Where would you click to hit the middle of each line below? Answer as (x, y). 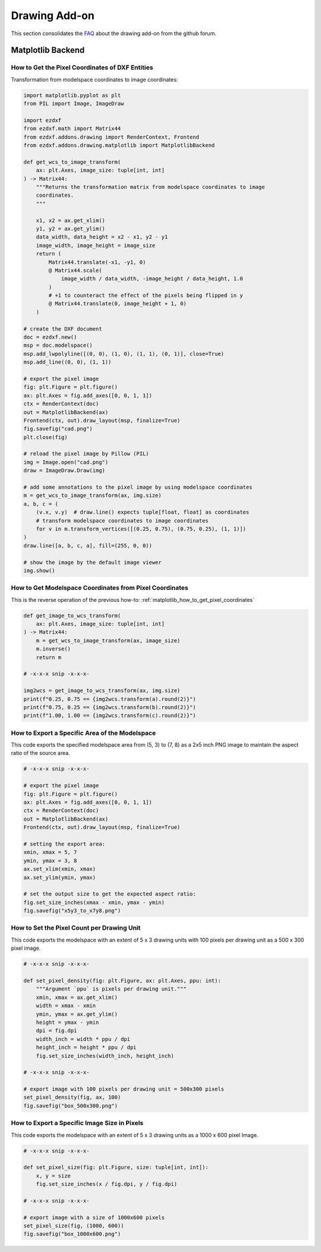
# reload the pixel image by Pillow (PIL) (86, 454)
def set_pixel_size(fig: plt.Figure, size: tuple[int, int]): (116, 1167)
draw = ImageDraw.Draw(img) (64, 470)
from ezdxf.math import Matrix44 (72, 129)
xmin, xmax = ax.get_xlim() (77, 997)
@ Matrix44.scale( (75, 270)
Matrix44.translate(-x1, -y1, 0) (97, 262)
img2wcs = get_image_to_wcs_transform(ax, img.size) (102, 691)
